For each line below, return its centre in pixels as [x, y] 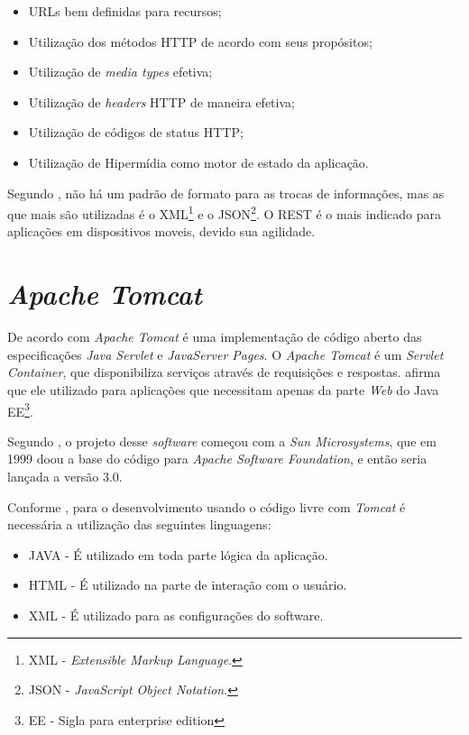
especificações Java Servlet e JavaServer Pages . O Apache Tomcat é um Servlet [225, 354]
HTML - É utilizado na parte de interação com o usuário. [188, 585]
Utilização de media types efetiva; [120, 72]
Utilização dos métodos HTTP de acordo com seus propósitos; [200, 41]
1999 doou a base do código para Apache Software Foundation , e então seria [217, 459]
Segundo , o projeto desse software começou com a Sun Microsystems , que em [222, 441]
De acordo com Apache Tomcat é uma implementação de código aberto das [215, 337]
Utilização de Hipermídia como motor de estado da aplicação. [198, 162]
